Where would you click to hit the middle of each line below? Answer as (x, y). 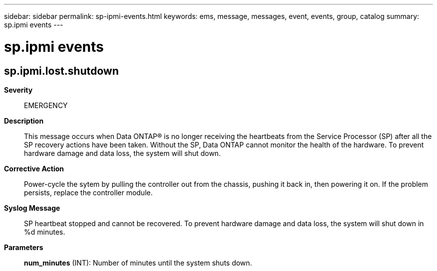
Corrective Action (34, 168)
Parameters (24, 247)
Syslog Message (32, 208)
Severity (18, 90)
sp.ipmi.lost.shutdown (61, 71)
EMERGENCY (46, 105)
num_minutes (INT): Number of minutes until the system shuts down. (138, 263)
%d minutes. (45, 232)
